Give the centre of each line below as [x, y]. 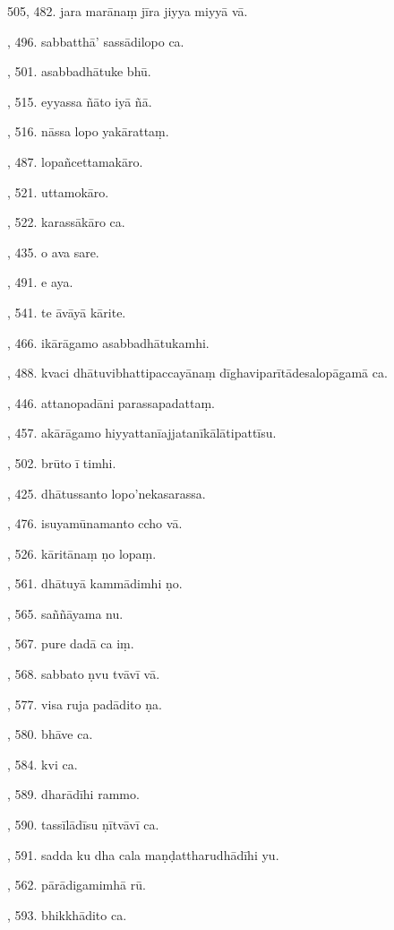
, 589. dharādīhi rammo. [73, 794]
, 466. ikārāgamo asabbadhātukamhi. [108, 342]
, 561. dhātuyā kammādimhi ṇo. [95, 583]
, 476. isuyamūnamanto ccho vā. [95, 523]
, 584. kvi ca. [43, 764]
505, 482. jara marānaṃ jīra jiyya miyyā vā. [128, 11]
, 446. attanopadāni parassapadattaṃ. [111, 402]
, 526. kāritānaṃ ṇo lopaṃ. [82, 553]
